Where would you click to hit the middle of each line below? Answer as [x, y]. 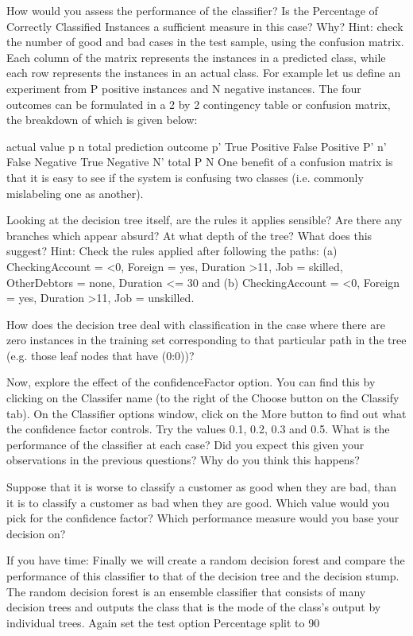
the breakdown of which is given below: [102, 120]
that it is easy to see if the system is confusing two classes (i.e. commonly [185, 177]
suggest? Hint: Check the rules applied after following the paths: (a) [172, 251]
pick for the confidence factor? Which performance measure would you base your [203, 518]
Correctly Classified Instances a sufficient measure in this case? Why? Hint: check [205, 26]
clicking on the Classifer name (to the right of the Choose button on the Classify [203, 398]
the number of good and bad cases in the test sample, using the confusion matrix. [205, 42]
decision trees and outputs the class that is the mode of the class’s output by [194, 607]
